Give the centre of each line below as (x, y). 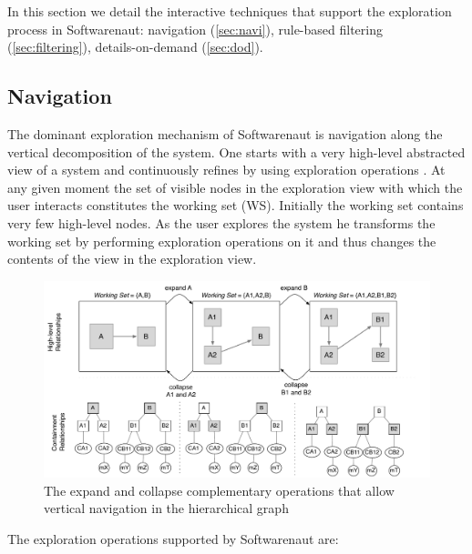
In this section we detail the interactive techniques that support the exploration (230, 11)
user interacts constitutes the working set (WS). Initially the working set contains (236, 205)
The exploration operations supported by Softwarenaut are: (173, 539)
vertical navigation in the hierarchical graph (166, 508)
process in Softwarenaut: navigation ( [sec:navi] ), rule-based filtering (195, 29)
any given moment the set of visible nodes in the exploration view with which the (235, 187)
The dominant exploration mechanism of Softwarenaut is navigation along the (225, 133)
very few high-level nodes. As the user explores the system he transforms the (221, 222)
